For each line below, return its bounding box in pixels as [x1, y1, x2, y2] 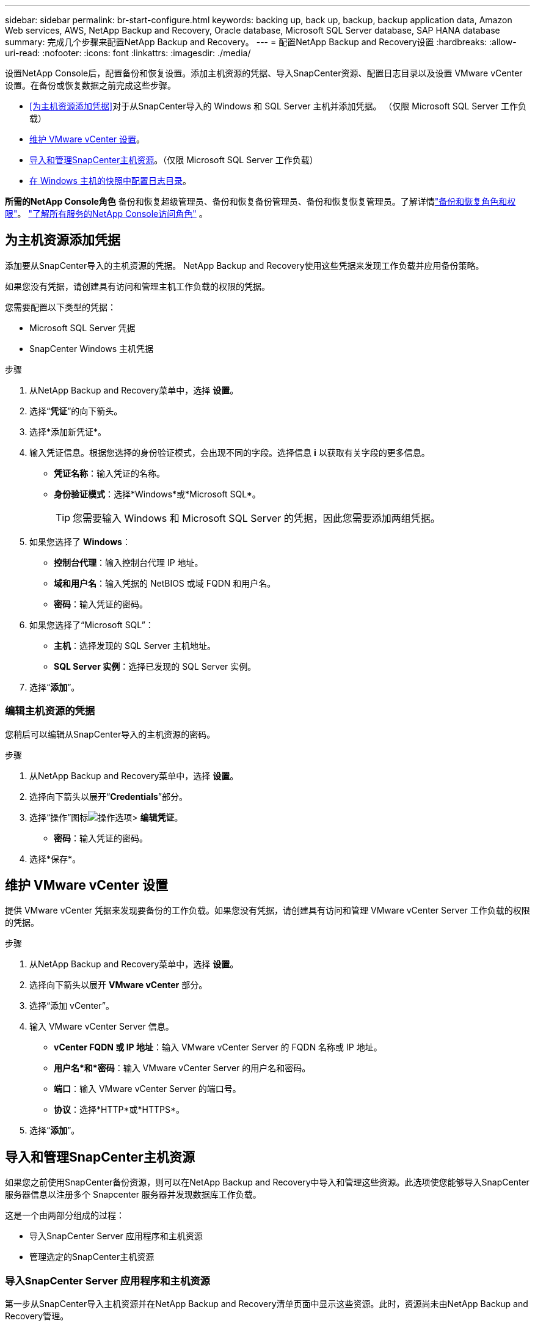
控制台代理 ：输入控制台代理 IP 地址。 [54, 557, 203, 568]
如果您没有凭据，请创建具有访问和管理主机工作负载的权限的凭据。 [5, 280, 270, 291]
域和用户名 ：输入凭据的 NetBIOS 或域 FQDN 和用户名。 [54, 577, 276, 588]
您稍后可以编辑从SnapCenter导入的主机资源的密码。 [5, 728, 216, 739]
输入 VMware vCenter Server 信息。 [29, 1021, 174, 1032]
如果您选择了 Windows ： [29, 536, 131, 547]
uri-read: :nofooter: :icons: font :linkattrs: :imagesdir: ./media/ [5, 48, 251, 58]
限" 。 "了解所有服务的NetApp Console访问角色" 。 [5, 208, 208, 219]
